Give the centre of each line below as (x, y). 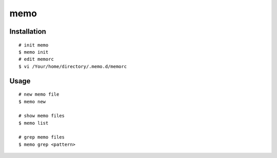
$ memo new (32, 101)
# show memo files (42, 116)
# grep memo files (42, 137)
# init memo (34, 45)
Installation (28, 31)
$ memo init (34, 52)
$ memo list (34, 123)
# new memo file (39, 94)
